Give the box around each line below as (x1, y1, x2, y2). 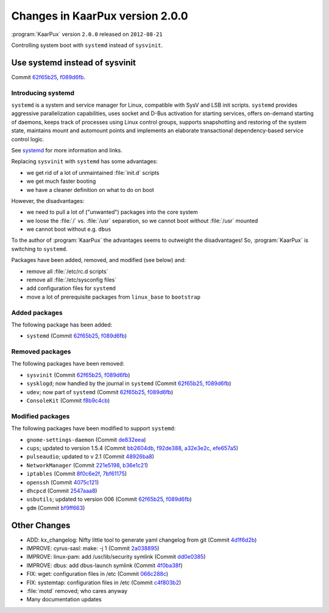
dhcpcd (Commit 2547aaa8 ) (26, 487, 97, 494)
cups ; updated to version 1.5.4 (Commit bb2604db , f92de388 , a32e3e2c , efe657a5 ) (26, 444, 239, 452)
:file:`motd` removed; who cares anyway (26, 587, 128, 594)
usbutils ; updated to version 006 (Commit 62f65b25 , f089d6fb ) (26, 495, 192, 503)
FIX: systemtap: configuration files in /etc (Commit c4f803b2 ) (26, 579, 182, 586)
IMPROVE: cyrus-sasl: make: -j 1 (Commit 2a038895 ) (26, 544, 160, 551)
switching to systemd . (11, 245, 68, 252)
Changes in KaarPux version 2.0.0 (11, 9, 188, 23)
